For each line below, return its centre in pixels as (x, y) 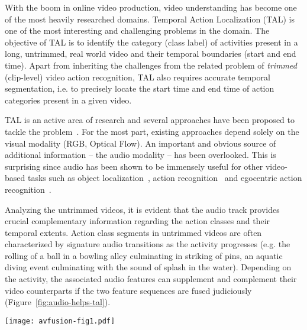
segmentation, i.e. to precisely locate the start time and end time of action (140, 88)
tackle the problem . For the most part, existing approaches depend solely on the (152, 131)
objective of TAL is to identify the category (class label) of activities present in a (151, 42)
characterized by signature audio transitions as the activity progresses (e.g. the (148, 244)
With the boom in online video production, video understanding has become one (151, 7)
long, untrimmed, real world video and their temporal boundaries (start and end (151, 54)
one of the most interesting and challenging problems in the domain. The (137, 30)
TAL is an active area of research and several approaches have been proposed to (150, 120)
